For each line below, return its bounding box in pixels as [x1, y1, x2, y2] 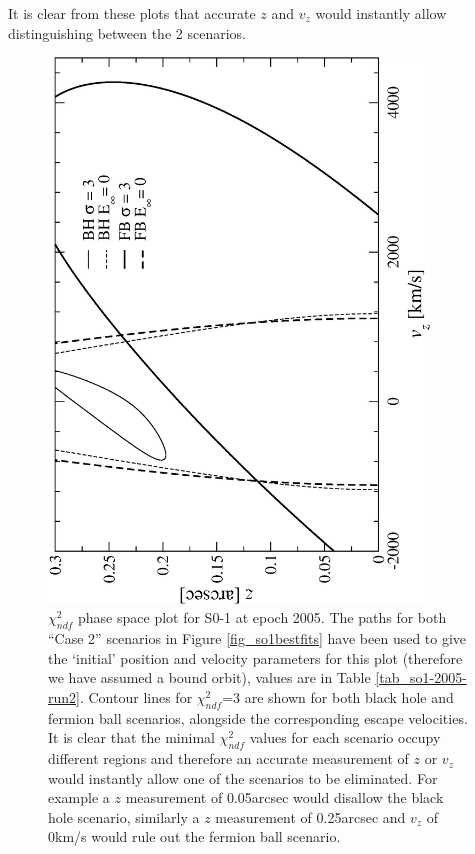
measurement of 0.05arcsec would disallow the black [125, 787, 444, 808]
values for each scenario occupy [249, 727, 441, 748]
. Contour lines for [79, 686, 193, 707]
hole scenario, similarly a [48, 806, 200, 827]
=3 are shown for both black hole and [222, 686, 454, 707]
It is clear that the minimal [48, 727, 215, 748]
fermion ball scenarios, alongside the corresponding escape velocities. [48, 707, 468, 728]
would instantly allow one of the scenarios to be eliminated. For [48, 767, 438, 788]
